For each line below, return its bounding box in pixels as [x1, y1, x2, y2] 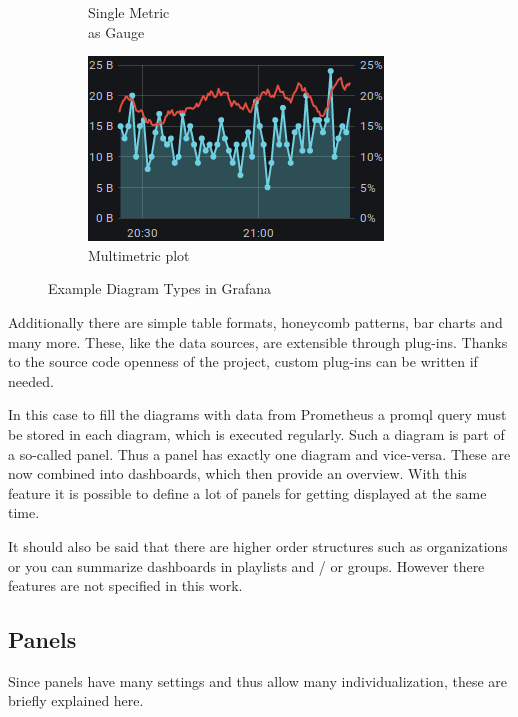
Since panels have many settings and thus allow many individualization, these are [8, 670, 507, 691]
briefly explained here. [8, 690, 144, 711]
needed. [8, 370, 54, 391]
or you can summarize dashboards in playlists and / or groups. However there [8, 555, 485, 576]
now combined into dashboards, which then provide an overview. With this [8, 463, 467, 484]
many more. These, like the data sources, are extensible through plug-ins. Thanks [8, 331, 508, 352]
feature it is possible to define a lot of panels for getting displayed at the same [8, 482, 487, 503]
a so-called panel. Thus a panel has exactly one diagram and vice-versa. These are [8, 443, 511, 464]
